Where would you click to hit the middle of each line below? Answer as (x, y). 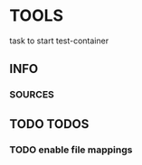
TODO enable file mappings (71, 150)
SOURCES (32, 95)
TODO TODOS (49, 124)
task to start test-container (59, 41)
